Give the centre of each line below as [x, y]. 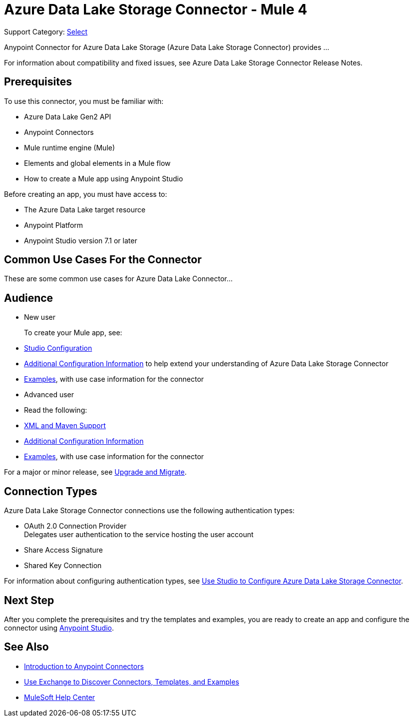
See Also [26, 647]
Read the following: [56, 410]
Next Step [29, 600]
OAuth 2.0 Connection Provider [75, 526]
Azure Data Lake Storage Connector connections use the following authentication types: [149, 511]
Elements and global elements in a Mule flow [97, 163]
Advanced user [49, 395]
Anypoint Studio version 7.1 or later [81, 240]
